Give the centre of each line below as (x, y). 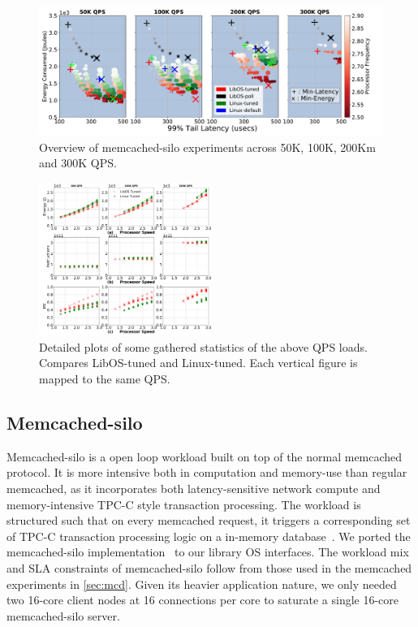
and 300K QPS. (78, 163)
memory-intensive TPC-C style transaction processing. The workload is (184, 504)
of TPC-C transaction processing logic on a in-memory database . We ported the (209, 536)
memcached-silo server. (63, 615)
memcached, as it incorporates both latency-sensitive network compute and (194, 488)
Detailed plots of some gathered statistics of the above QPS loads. (203, 346)
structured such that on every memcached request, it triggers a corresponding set (209, 520)
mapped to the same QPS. (105, 378)
